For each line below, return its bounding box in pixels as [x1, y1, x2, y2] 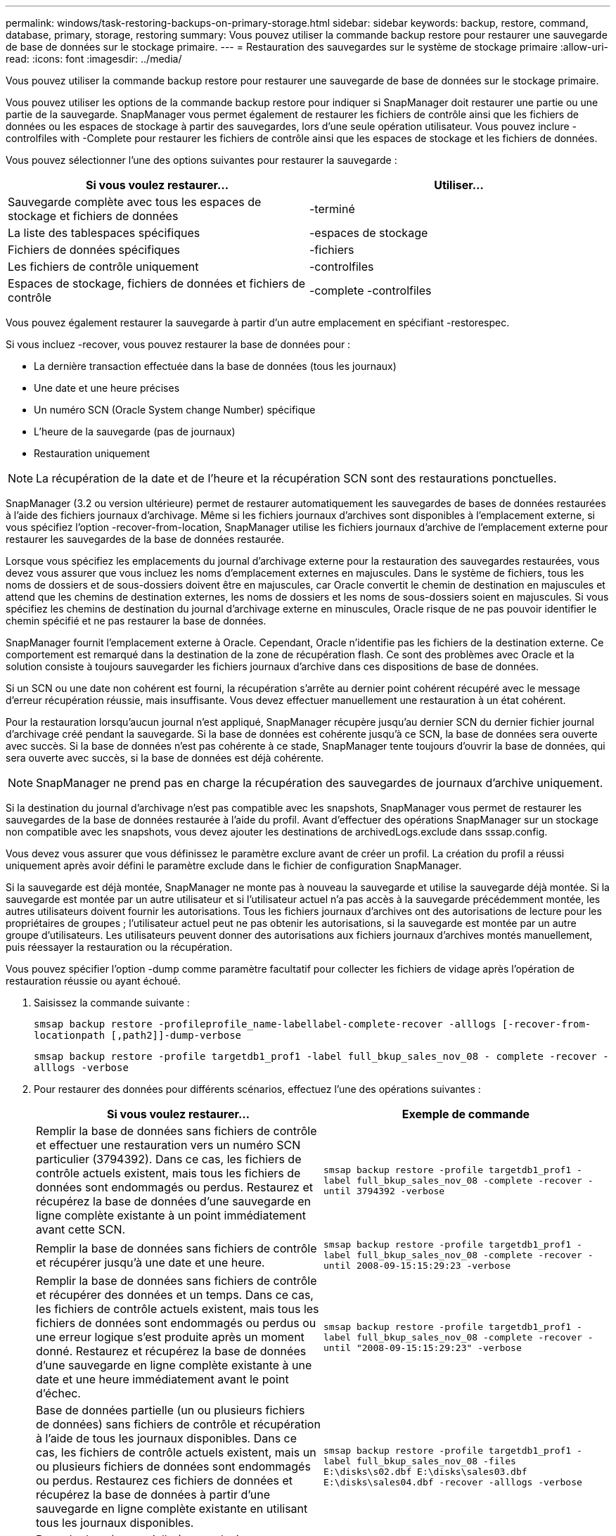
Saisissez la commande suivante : [34, 997, 190, 1009]
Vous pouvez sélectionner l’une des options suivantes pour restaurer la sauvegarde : [6, 154, 397, 166]
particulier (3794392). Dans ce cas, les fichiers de [36, 1152, 302, 1166]
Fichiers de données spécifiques [8, 243, 181, 257]
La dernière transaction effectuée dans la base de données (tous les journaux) [34, 360, 397, 372]
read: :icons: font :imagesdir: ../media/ [6, 53, 182, 65]
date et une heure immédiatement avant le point [36, 1372, 289, 1386]
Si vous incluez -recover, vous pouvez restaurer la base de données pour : [6, 338, 351, 350]
